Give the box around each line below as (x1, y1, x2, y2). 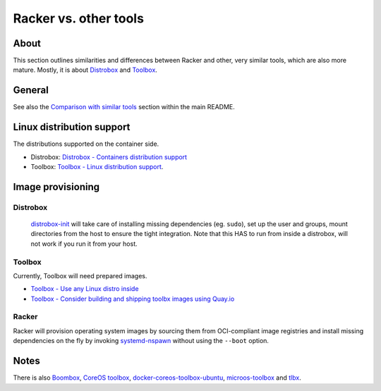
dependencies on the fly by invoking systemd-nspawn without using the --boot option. (13, 337, 270, 345)
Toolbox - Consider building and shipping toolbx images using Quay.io (30, 294, 235, 303)
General (13, 85, 49, 97)
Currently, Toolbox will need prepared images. (13, 271, 147, 280)
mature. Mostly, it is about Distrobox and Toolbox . (13, 66, 158, 74)
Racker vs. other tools (13, 11, 145, 26)
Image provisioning (13, 180, 100, 193)
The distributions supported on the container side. (13, 139, 159, 148)
